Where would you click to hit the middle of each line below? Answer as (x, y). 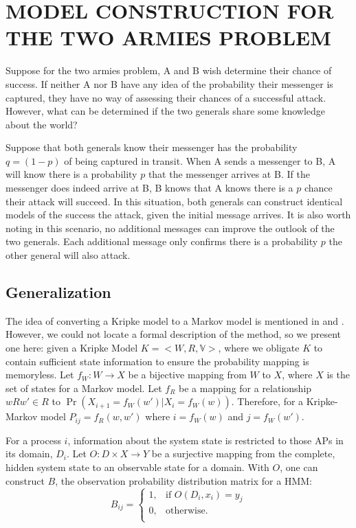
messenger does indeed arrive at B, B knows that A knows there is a (149, 188)
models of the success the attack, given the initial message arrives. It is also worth (178, 215)
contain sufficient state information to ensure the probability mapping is (157, 361)
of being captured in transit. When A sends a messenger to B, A (200, 160)
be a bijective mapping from (187, 375)
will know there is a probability (71, 174)
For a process (33, 440)
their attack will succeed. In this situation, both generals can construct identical (174, 201)
